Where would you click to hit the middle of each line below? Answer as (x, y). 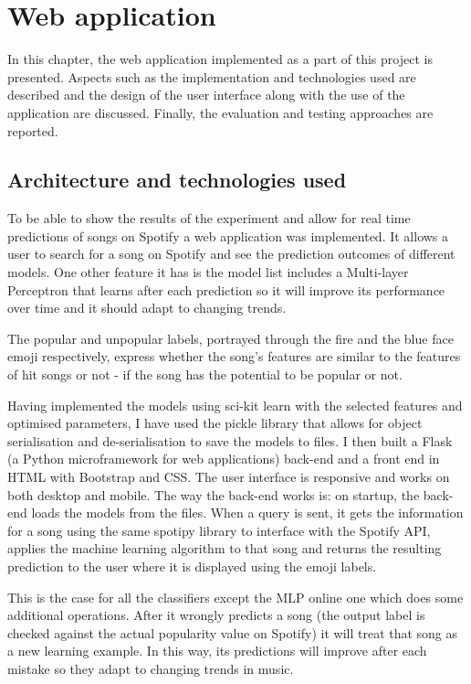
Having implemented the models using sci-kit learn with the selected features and (235, 405)
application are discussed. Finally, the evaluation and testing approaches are (220, 112)
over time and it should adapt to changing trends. (147, 308)
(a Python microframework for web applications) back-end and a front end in (224, 459)
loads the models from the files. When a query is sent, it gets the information (247, 513)
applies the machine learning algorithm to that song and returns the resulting (225, 548)
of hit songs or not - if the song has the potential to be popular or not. (205, 374)
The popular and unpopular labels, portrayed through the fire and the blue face (230, 338)
